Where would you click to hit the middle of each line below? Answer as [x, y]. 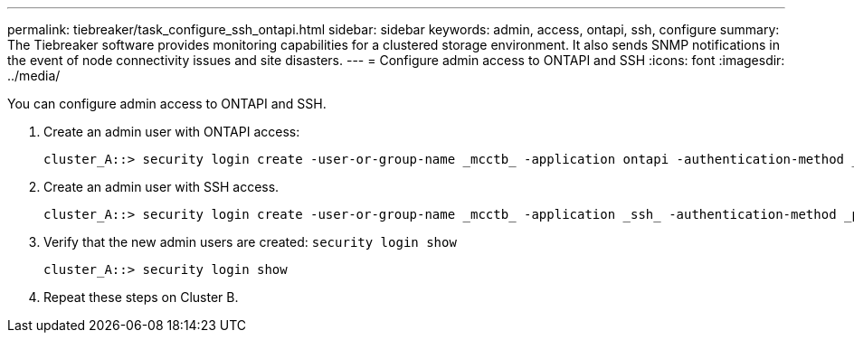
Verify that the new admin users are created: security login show [250, 242]
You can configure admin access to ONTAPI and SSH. [167, 104]
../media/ [34, 76]
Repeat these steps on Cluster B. [141, 297]
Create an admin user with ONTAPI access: [172, 132]
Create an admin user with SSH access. [161, 187]
